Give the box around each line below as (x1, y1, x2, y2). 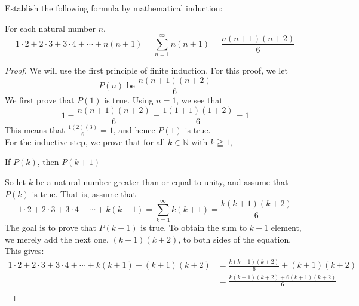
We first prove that (5, 93, 75, 106)
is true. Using (104, 93, 154, 106)
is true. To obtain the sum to (140, 221, 247, 234)
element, (271, 221, 302, 234)
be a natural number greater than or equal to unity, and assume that (35, 175, 289, 188)
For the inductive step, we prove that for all (5, 135, 165, 148)
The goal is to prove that (5, 221, 96, 234)
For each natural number (5, 22, 96, 34)
